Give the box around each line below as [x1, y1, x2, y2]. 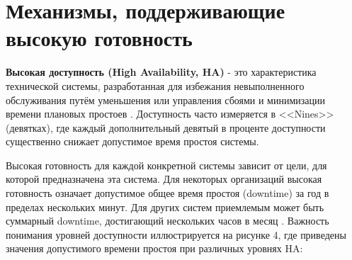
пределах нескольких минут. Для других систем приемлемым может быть [6, 199, 324, 214]
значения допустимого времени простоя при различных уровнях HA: [6, 241, 303, 256]
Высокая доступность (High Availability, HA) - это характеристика [6, 64, 317, 79]
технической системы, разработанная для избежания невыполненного [6, 78, 305, 93]
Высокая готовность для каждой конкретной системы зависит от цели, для [6, 157, 327, 172]
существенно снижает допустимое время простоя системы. [6, 134, 259, 149]
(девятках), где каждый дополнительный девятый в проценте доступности [6, 120, 326, 135]
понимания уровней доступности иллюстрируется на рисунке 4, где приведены [6, 227, 346, 242]
